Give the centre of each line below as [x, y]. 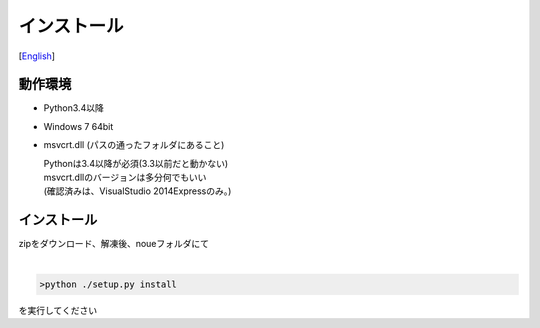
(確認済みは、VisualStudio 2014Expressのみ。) [137, 191]
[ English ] [36, 56]
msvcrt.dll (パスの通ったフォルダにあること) [134, 145]
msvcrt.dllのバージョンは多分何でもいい [125, 177]
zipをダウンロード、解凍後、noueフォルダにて [114, 244]
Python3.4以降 [73, 108]
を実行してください [58, 310]
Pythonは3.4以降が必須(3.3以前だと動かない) [136, 163]
